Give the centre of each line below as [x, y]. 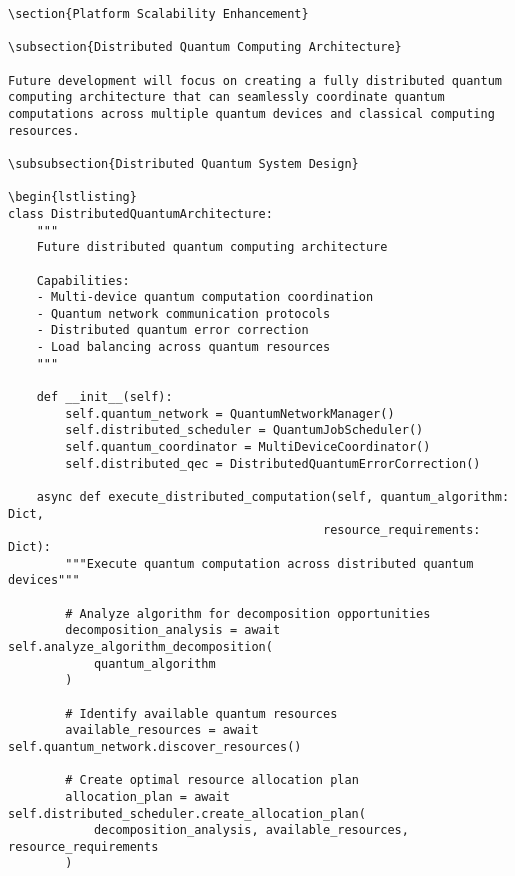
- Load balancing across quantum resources [183, 347]
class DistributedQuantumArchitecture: [140, 213]
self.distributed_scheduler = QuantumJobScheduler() [244, 430]
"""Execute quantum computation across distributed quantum [269, 563]
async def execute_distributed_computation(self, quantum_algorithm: [273, 497]
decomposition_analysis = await [173, 630]
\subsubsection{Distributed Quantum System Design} [183, 163]
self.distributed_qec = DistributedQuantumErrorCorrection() [273, 463]
